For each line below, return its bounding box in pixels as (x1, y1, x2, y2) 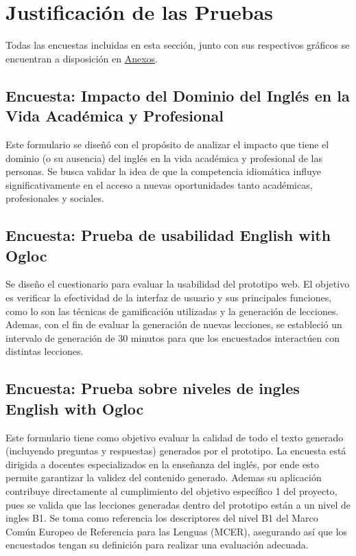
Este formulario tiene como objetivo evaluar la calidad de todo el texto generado (5, 430, 344, 444)
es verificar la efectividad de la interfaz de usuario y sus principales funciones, (5, 290, 332, 305)
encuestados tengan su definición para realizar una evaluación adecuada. (5, 537, 309, 552)
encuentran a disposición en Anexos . (5, 51, 158, 65)
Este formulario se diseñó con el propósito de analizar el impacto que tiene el (5, 137, 329, 151)
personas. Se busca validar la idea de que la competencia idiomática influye (5, 164, 321, 178)
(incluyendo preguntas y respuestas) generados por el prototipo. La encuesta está (5, 443, 346, 458)
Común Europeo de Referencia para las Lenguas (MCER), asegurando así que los (5, 524, 348, 538)
